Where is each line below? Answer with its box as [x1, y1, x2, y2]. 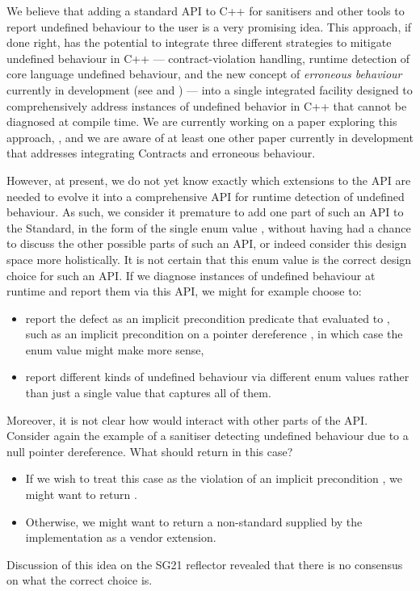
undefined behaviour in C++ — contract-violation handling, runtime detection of [6, 49, 410, 66]
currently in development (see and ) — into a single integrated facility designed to [6, 81, 413, 98]
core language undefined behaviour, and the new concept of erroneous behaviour [6, 65, 402, 82]
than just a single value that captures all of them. [25, 384, 271, 401]
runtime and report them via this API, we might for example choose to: [6, 283, 362, 300]
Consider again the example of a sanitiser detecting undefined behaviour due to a [6, 427, 409, 444]
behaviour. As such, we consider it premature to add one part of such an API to [6, 203, 404, 220]
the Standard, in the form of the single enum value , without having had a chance [6, 219, 411, 236]
